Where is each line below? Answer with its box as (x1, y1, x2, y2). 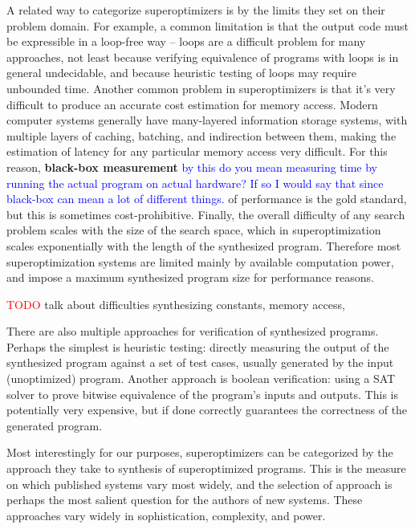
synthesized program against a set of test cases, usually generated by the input (6, 354, 394, 371)
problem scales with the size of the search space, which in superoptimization (6, 222, 381, 238)
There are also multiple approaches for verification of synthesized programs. (6, 323, 379, 340)
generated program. (6, 417, 103, 433)
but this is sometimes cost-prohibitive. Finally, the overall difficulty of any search (6, 205, 405, 222)
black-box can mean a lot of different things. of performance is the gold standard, (6, 190, 407, 207)
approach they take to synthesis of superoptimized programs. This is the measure (6, 460, 406, 477)
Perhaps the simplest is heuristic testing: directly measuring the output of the (6, 338, 389, 355)
